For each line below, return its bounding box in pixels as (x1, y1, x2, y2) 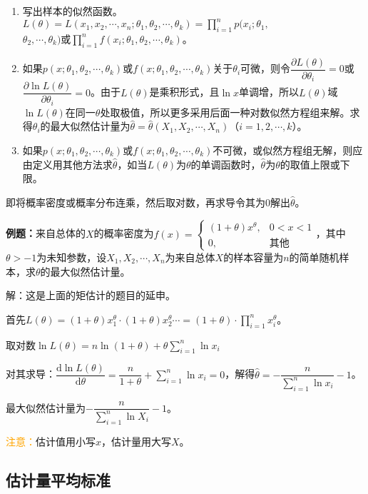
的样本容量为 (223, 249, 284, 264)
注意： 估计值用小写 (6, 433, 96, 448)
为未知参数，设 (36, 249, 107, 264)
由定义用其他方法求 (22, 156, 113, 171)
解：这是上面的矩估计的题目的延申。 (6, 288, 175, 303)
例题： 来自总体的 (6, 226, 86, 241)
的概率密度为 (93, 226, 154, 241)
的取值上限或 (280, 156, 340, 171)
